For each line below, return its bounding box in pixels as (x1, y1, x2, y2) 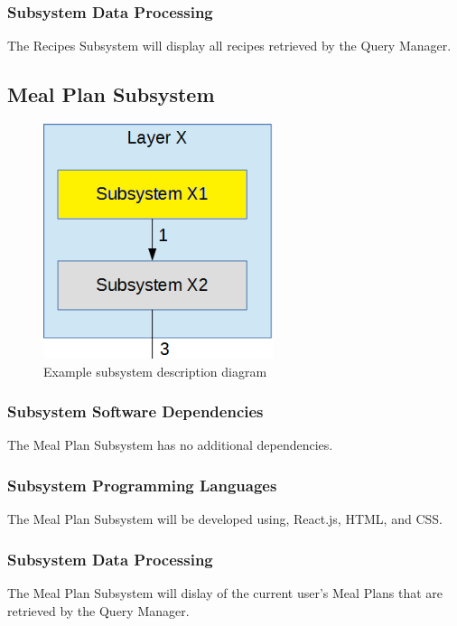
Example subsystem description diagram (43, 361, 267, 380)
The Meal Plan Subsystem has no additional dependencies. (7, 435, 333, 454)
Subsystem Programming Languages (7, 473, 277, 496)
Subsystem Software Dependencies (7, 400, 264, 423)
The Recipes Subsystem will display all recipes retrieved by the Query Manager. (7, 36, 452, 55)
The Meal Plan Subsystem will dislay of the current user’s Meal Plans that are (7, 584, 443, 603)
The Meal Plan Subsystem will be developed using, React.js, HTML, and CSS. (7, 509, 443, 528)
